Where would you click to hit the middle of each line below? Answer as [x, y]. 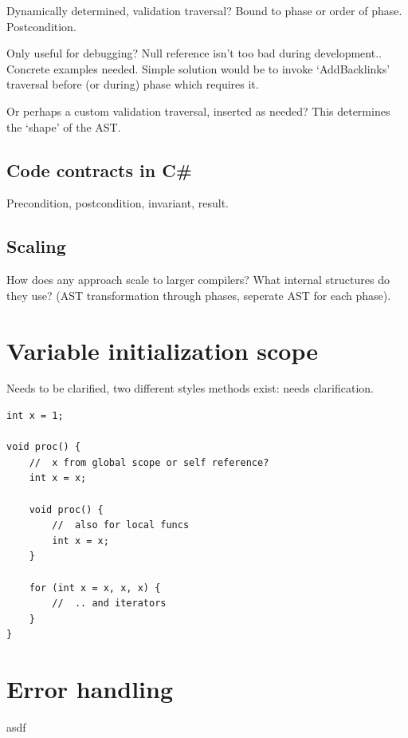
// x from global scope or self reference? [149, 462]
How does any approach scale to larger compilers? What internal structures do [198, 280]
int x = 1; [35, 416]
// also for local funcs [121, 525]
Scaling [36, 246]
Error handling [90, 689]
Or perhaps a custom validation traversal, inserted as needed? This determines [198, 111]
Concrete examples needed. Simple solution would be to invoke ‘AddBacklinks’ [198, 68]
